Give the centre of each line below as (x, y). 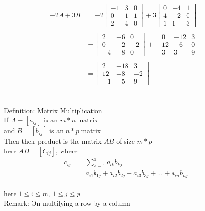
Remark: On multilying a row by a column (67, 203)
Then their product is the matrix (53, 141)
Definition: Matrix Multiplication (53, 110)
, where (67, 150)
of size (126, 141)
